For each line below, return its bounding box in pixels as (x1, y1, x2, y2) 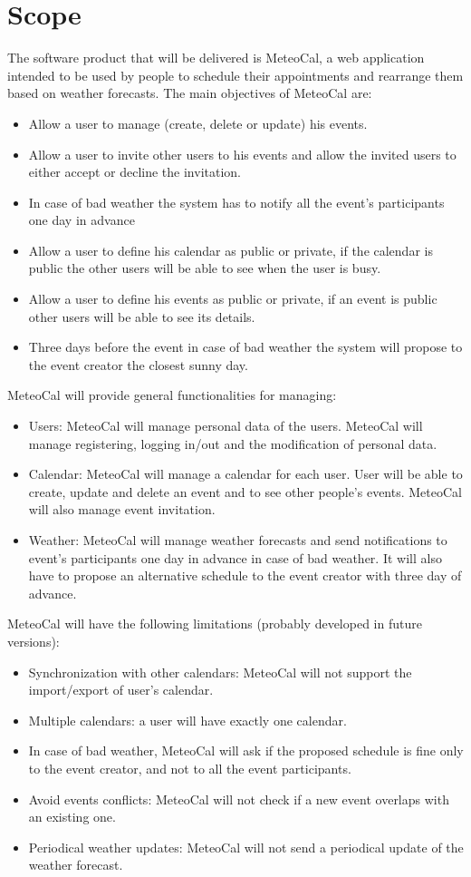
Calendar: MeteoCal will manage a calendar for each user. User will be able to (28, 464, 463, 483)
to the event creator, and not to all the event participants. (28, 758, 351, 777)
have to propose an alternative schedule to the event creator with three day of (28, 566, 462, 585)
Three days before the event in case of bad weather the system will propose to (28, 337, 463, 356)
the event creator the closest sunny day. (28, 355, 248, 374)
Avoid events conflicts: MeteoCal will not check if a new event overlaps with (28, 789, 449, 808)
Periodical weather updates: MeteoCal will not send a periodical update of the (28, 837, 464, 856)
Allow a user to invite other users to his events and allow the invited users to (28, 144, 457, 163)
